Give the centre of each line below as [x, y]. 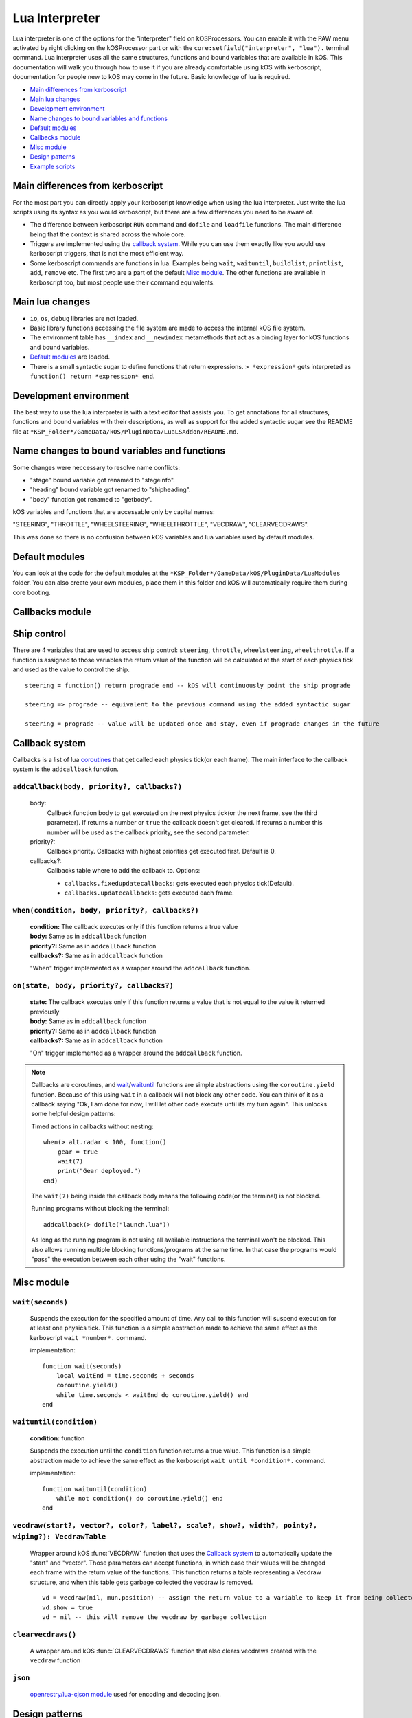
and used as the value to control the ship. [71, 669]
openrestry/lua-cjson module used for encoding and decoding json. [125, 1695]
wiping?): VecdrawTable [59, 1537]
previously [45, 1012]
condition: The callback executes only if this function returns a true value [134, 926]
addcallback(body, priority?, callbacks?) [97, 787]
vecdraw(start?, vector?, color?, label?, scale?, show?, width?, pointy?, [165, 1526]
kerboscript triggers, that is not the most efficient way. [107, 254]
